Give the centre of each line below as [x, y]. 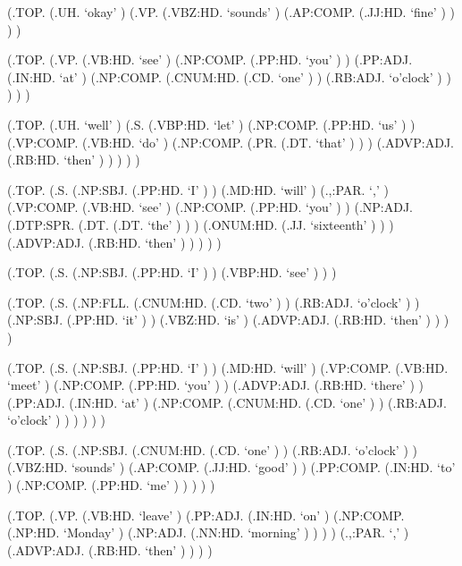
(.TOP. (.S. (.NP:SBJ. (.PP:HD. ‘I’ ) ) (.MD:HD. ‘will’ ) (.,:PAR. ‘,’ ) [198, 189]
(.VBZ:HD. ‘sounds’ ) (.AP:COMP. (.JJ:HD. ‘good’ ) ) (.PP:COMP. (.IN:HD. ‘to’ [231, 467]
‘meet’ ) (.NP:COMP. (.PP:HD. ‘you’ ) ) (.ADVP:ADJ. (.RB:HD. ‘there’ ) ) [215, 385]
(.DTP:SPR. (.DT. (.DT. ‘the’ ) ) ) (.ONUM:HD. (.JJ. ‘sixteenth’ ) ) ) [201, 224]
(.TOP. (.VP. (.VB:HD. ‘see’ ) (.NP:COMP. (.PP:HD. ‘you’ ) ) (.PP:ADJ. [210, 59]
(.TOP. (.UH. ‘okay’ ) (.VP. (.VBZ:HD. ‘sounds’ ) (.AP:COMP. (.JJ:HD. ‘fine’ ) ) [231, 12]
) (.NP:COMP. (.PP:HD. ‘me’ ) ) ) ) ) [111, 485]
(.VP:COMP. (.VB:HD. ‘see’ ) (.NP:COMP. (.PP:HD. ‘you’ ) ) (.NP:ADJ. [210, 207]
